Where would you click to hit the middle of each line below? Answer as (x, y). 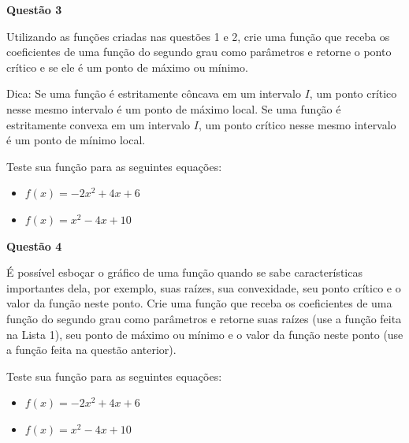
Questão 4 (34, 246)
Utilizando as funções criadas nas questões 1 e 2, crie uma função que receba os (198, 36)
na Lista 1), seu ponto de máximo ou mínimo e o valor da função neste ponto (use (205, 334)
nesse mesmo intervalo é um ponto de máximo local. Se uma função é (174, 108)
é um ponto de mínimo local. (76, 140)
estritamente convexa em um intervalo (99, 124)
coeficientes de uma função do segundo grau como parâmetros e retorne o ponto (199, 52)
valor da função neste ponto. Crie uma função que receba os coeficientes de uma (199, 303)
